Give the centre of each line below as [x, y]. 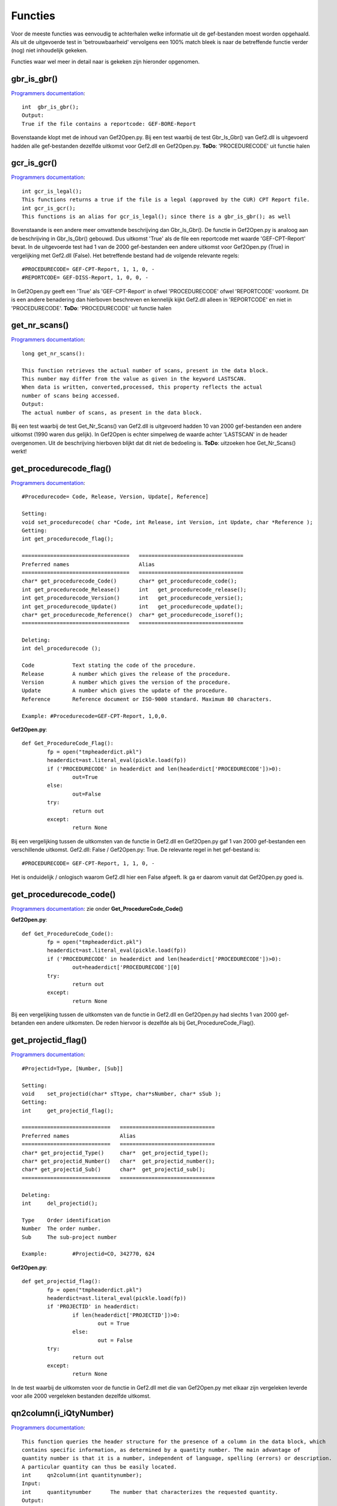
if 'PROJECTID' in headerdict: [93, 1307]
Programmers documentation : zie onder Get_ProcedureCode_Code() [97, 908]
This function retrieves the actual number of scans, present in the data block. [145, 370]
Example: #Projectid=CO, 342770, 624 [89, 1254]
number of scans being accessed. [71, 395]
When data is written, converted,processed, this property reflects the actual [142, 387]
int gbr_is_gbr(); [50, 107]
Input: [32, 1484]
